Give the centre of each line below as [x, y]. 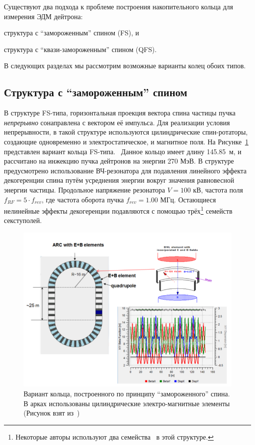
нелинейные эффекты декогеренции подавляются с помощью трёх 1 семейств [118, 210]
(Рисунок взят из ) [52, 413]
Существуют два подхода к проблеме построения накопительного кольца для [119, 6]
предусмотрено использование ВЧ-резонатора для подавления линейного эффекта [125, 170]
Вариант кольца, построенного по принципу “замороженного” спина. [127, 394]
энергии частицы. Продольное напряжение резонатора [85, 189]
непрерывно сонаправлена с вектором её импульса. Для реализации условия [117, 122]
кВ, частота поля [218, 189]
